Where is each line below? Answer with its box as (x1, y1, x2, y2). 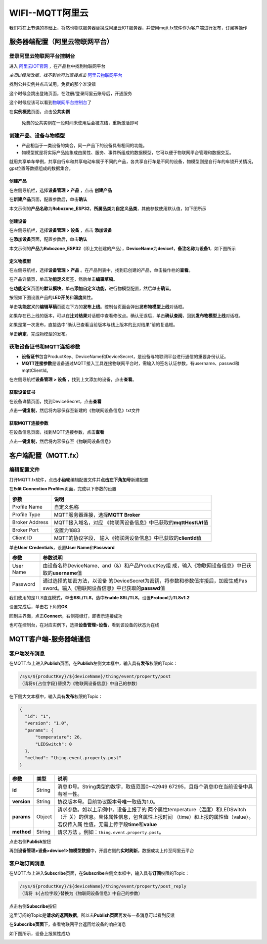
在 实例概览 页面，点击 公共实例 (9, 108, 70, 114)
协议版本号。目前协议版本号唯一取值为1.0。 (57, 798, 158, 805)
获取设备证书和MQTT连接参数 (9, 343, 81, 350)
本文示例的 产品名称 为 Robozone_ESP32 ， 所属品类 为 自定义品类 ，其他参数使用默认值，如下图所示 (9, 206, 207, 211)
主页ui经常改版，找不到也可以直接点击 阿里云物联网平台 (9, 72, 123, 78)
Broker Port (12, 526, 39, 533)
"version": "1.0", (25, 721, 69, 726)
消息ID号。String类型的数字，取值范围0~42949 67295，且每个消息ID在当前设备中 (57, 783, 248, 790)
